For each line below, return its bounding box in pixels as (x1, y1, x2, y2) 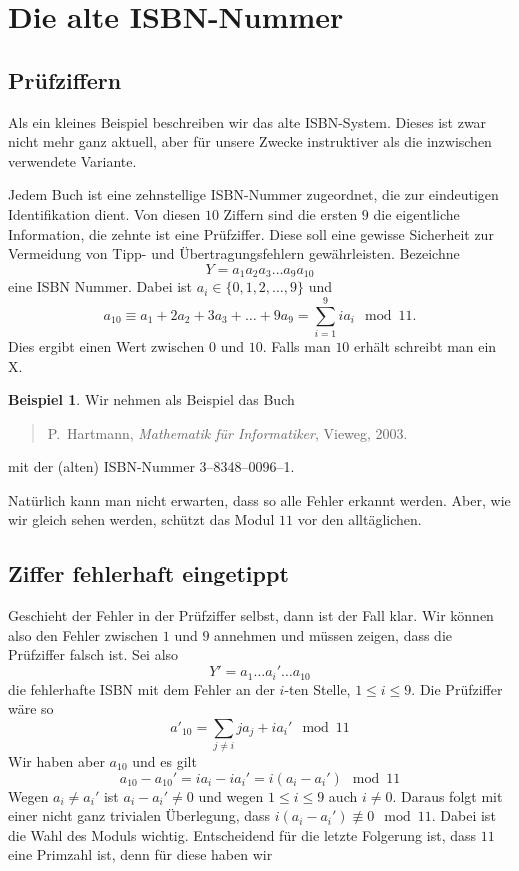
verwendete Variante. (8, 150, 137, 171)
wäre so (8, 698, 54, 719)
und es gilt (132, 751, 197, 772)
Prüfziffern (8, 64, 122, 95)
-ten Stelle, (284, 678, 351, 699)
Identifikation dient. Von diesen (8, 203, 201, 224)
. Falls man (262, 335, 331, 356)
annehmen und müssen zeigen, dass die (214, 624, 453, 645)
